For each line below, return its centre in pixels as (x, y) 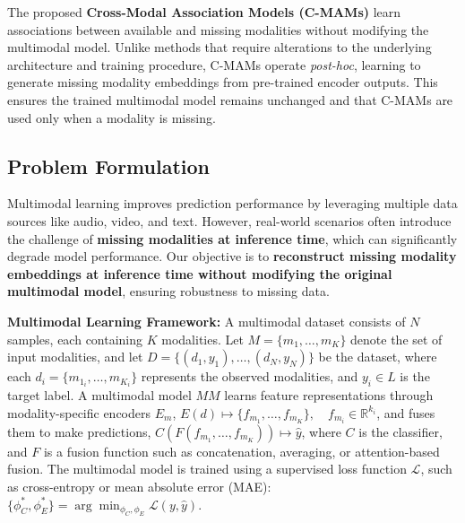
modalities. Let (202, 339)
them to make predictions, (79, 431)
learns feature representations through (329, 395)
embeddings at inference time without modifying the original (200, 273)
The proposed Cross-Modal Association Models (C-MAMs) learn (204, 12)
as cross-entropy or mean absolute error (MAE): (139, 487)
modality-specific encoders (79, 412)
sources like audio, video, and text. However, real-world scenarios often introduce (229, 220)
